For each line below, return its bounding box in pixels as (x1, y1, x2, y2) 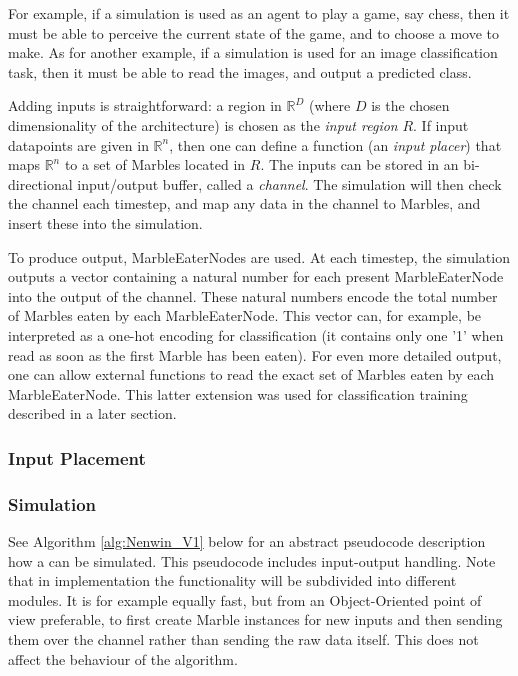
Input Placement (8, 445, 146, 470)
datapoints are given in (8, 134, 149, 155)
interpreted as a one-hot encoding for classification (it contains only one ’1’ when (8, 324, 504, 345)
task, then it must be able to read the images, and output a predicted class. (8, 61, 472, 82)
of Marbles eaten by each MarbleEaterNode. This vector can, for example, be (8, 305, 482, 326)
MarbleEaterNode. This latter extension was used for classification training (8, 383, 468, 404)
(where (309, 95, 351, 116)
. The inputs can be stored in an (260, 154, 459, 175)
